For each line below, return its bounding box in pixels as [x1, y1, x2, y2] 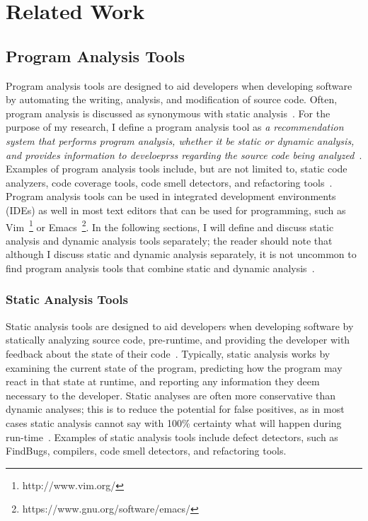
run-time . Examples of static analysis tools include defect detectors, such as [6, 429, 338, 444]
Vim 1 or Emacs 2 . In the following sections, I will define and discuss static [6, 217, 334, 234]
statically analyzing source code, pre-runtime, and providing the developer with [6, 332, 350, 347]
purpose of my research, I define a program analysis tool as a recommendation [6, 119, 344, 134]
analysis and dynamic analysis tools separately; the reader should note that [6, 233, 333, 247]
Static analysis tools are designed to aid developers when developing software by [6, 318, 354, 333]
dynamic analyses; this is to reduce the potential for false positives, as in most [6, 402, 345, 416]
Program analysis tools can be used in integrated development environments [6, 189, 336, 204]
